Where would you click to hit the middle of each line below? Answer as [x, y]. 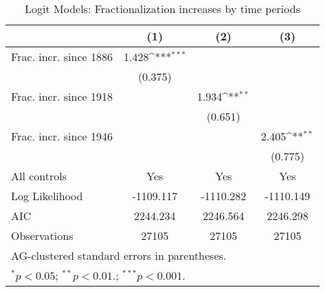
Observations [42, 235]
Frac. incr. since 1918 [62, 96]
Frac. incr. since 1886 [62, 57]
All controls [39, 176]
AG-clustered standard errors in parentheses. [119, 255]
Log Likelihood [47, 196]
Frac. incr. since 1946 [62, 136]
